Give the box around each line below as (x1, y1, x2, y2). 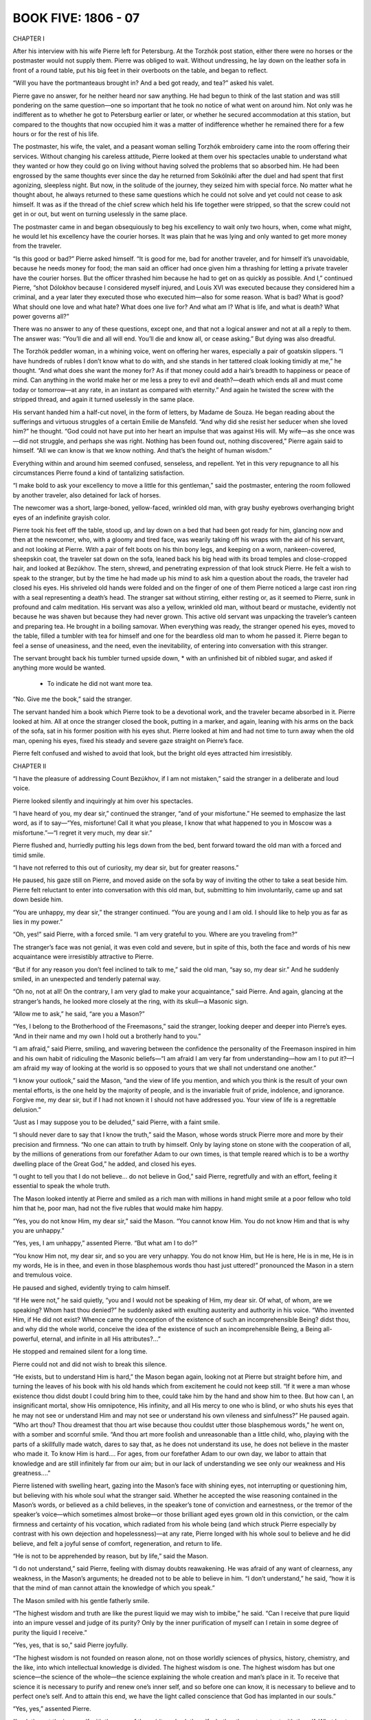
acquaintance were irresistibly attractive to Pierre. (12, 953, 154, 961)
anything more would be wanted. (12, 664, 106, 672)
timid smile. (12, 850, 45, 859)
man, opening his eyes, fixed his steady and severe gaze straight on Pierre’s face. (12, 736, 244, 744)
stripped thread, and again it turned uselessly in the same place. (12, 396, 195, 404)
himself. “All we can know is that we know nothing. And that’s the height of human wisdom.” (12, 447, 273, 455)
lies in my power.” (12, 917, 63, 925)
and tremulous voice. (12, 1271, 72, 1279)
